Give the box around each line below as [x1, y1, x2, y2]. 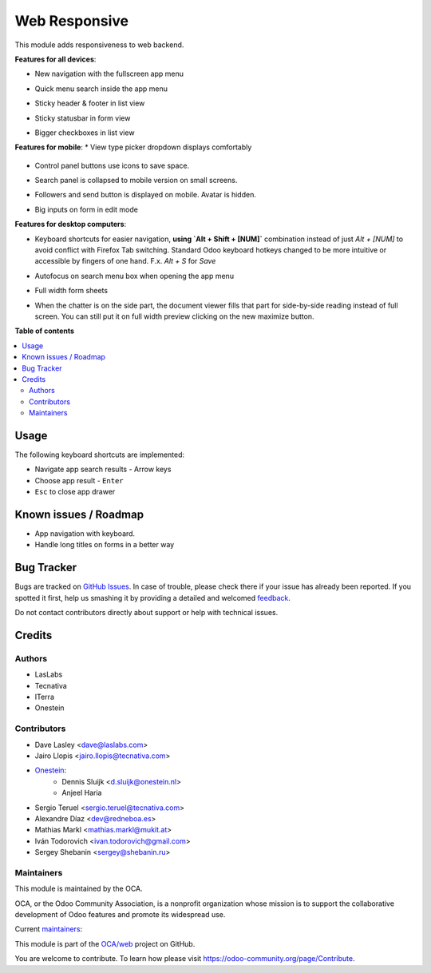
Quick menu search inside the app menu [34, 84, 168, 93]
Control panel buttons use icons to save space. [34, 161, 190, 170]
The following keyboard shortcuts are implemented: [14, 450, 185, 459]
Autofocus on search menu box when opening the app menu [34, 271, 235, 280]
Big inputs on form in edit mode [34, 205, 139, 214]
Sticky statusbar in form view [34, 113, 131, 123]
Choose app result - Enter [34, 475, 124, 485]
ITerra [34, 692, 55, 702]
